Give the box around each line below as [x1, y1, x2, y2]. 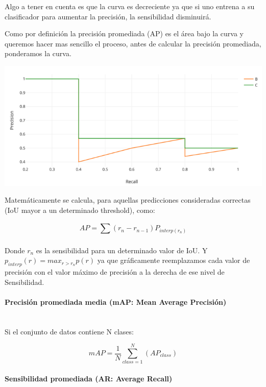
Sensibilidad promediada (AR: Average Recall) [5, 373, 173, 383]
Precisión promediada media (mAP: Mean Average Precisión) [5, 296, 227, 307]
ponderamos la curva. [5, 48, 71, 59]
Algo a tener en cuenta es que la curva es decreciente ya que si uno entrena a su [5, 1, 255, 11]
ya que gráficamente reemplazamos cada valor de [97, 255, 250, 265]
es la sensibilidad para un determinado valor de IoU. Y [36, 245, 208, 255]
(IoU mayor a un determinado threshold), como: [5, 204, 155, 215]
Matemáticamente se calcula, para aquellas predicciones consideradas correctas [5, 195, 251, 205]
